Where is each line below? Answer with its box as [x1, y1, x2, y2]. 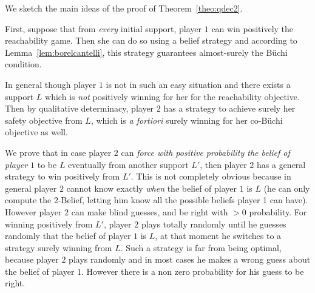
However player [5, 205, 62, 218]
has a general [257, 158, 306, 170]
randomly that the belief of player [5, 229, 131, 242]
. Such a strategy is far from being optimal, [120, 241, 282, 254]
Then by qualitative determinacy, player [5, 102, 154, 115]
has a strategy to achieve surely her [163, 102, 296, 115]
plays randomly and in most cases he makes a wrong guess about [69, 253, 311, 266]
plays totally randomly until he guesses [141, 217, 286, 230]
